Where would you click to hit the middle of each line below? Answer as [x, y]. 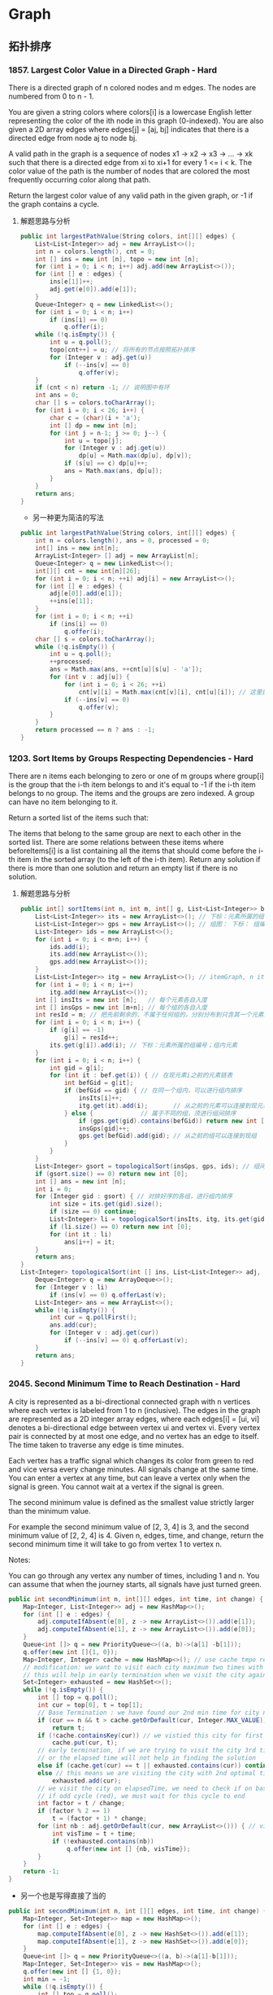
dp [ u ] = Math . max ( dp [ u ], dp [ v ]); [135, 456]
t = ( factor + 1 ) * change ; [100, 1819]
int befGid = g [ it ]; [99, 1083]
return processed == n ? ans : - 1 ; [95, 730]
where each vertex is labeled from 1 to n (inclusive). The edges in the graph [134, 1410]
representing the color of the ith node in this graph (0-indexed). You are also [136, 120]
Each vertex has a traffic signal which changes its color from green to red [131, 1460]
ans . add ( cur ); [74, 1325]
